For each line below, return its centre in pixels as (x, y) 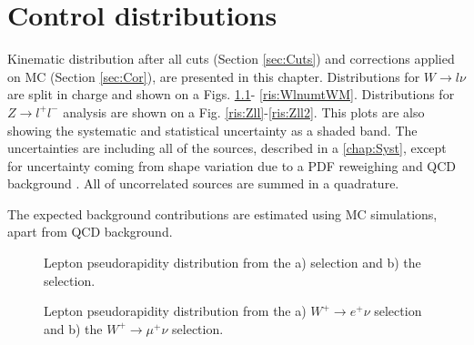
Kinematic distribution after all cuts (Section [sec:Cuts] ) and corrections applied (231, 59)
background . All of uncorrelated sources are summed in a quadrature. (203, 183)
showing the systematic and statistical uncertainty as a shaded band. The (212, 130)
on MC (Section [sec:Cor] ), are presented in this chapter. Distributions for (214, 76)
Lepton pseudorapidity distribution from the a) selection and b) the (232, 263)
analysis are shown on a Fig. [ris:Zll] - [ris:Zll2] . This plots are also (244, 112)
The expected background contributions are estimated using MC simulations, (222, 213)
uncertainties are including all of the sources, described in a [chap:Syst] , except (227, 148)
